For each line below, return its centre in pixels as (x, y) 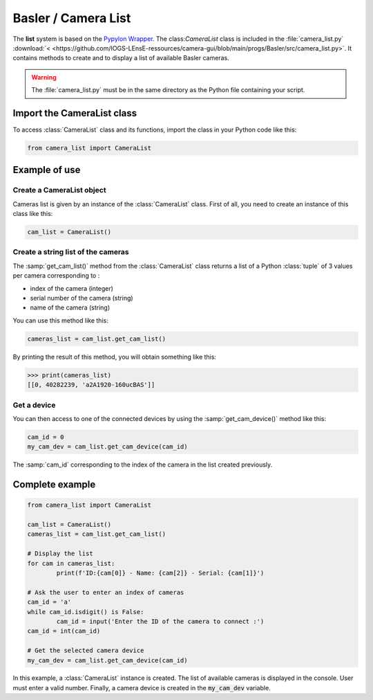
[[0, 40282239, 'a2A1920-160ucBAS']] (91, 385)
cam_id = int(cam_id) (64, 631)
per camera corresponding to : (56, 276)
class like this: (33, 214)
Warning (44, 77)
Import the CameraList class (75, 113)
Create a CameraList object (59, 190)
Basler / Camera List (72, 18)
